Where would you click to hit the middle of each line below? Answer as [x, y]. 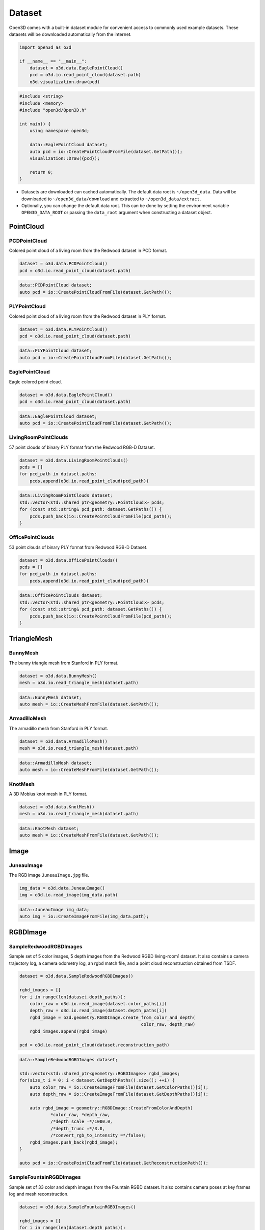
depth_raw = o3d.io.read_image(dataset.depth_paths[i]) [98, 1011]
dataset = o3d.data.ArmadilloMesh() [64, 741]
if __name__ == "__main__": [53, 61]
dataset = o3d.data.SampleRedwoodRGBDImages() [76, 976]
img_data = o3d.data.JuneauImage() [62, 888]
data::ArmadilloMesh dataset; [56, 763]
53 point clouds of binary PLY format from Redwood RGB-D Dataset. [78, 547]
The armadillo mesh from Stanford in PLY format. [59, 728]
